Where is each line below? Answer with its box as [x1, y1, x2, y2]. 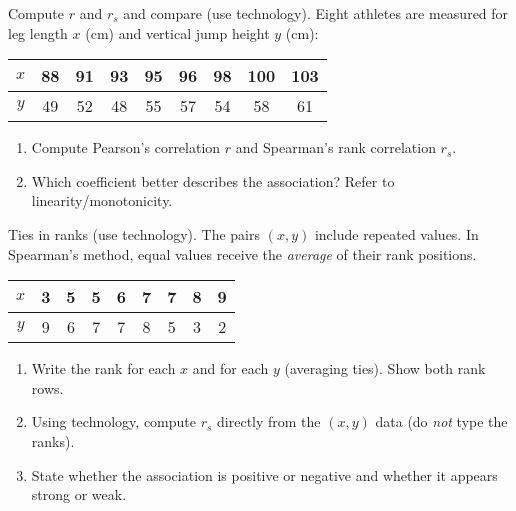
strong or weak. [31, 484, 127, 505]
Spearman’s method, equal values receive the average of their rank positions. [8, 243, 477, 264]
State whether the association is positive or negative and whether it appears [31, 464, 498, 485]
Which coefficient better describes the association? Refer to [31, 170, 395, 191]
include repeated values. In [314, 223, 479, 244]
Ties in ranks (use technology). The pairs [8, 223, 260, 244]
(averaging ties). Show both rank [284, 358, 486, 379]
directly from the [217, 411, 321, 432]
